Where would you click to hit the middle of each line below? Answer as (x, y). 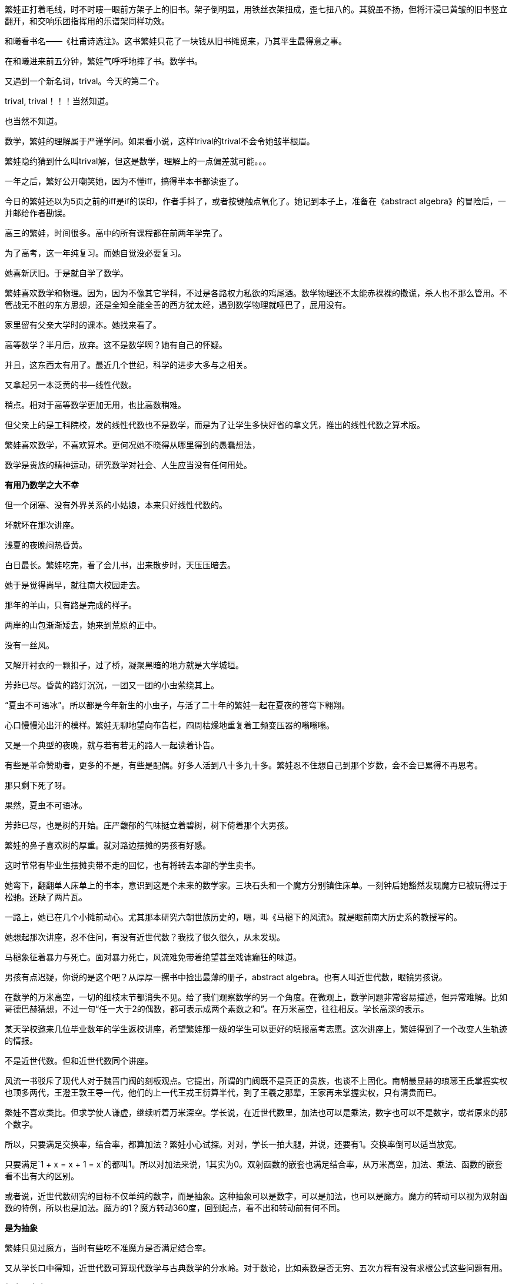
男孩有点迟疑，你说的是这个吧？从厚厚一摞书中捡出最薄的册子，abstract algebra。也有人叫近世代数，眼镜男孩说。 (226, 977)
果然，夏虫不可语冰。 (46, 805)
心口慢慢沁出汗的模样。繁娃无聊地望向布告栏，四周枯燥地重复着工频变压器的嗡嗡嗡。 (169, 725)
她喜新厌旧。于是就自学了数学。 (67, 273)
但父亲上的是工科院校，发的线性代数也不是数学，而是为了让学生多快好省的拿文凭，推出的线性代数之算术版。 (215, 425)
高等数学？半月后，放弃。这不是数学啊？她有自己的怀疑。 (116, 345)
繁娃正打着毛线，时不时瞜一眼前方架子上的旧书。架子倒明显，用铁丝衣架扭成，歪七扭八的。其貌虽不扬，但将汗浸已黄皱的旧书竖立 (256, 9)
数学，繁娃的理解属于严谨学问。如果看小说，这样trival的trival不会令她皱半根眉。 (160, 141)
